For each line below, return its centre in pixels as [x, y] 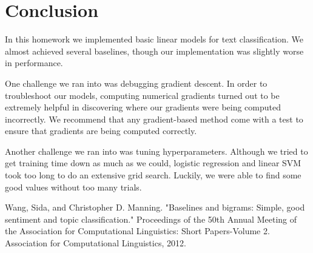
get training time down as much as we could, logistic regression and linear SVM [153, 163]
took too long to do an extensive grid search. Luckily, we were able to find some [153, 175]
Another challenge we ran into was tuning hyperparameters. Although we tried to [156, 151]
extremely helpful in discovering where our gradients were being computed [143, 107]
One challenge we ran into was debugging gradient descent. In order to [136, 83]
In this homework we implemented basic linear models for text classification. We [154, 39]
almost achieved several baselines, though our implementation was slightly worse [154, 51]
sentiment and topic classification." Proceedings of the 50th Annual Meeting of [151, 219]
